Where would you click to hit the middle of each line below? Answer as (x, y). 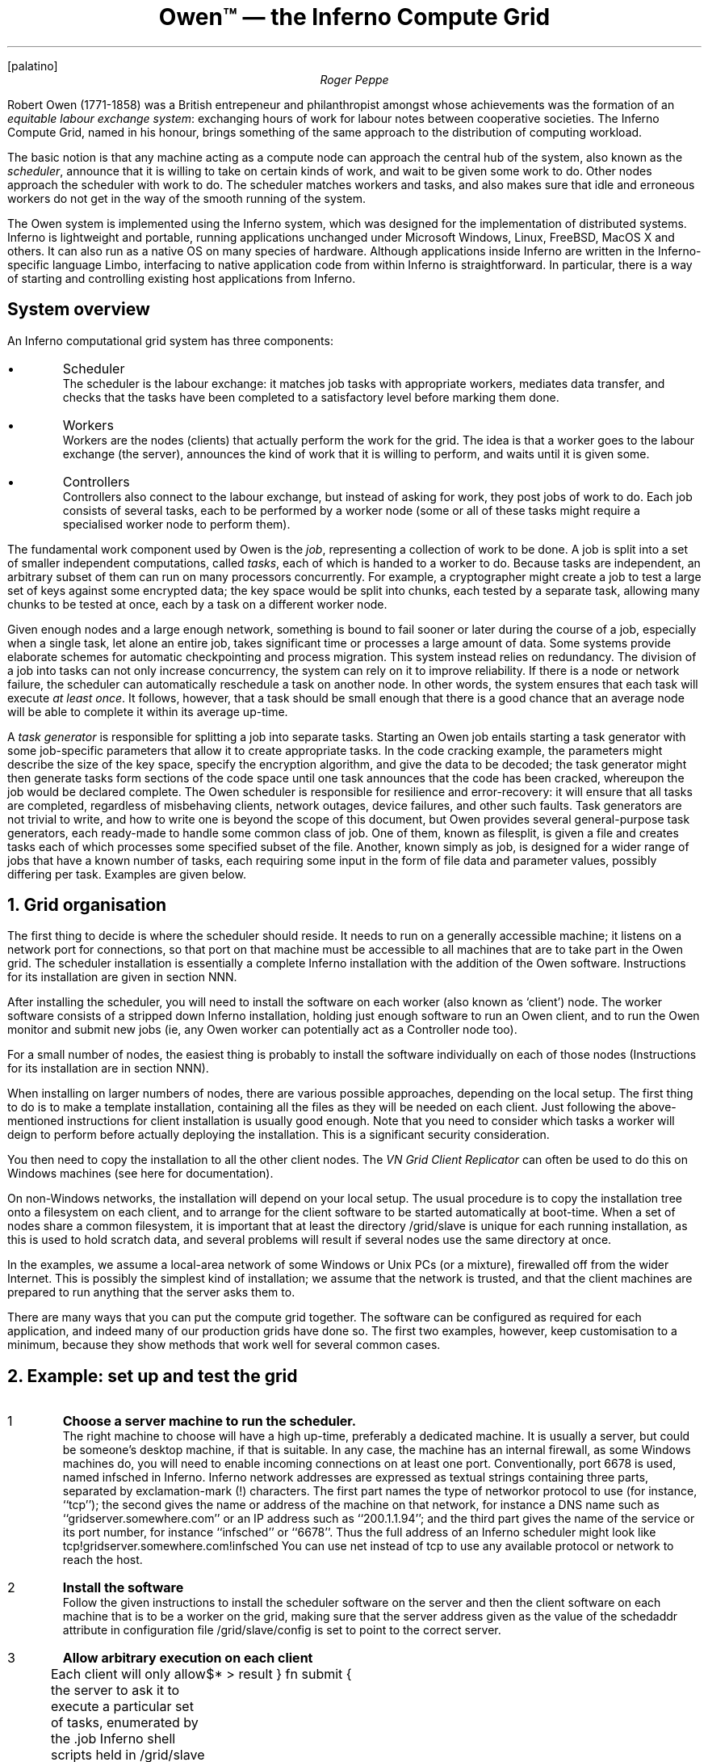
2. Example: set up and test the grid (153, 1376)
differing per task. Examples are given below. (127, 874)
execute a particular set (122, 1707)
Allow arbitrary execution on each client (188, 1658)
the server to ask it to (115, 1690)
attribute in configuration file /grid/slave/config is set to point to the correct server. (282, 1630)
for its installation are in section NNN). (108, 1069)
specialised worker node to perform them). (176, 524)
